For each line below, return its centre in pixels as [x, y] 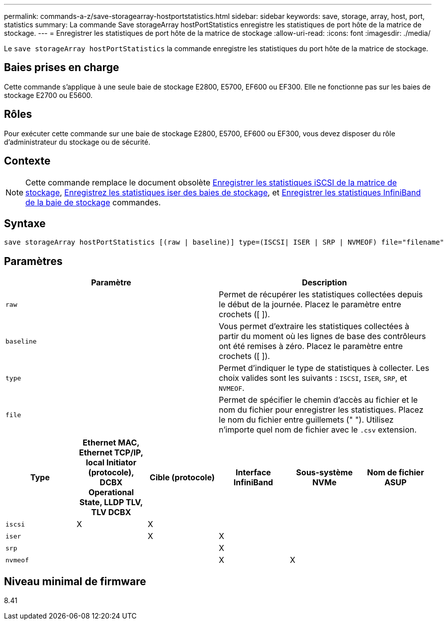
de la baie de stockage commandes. [93, 202]
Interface [253, 473]
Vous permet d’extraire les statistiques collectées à [314, 326]
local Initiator [111, 463]
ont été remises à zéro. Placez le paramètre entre [311, 346]
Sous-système [324, 473]
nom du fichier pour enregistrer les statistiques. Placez [321, 410]
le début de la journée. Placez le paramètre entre [310, 305]
